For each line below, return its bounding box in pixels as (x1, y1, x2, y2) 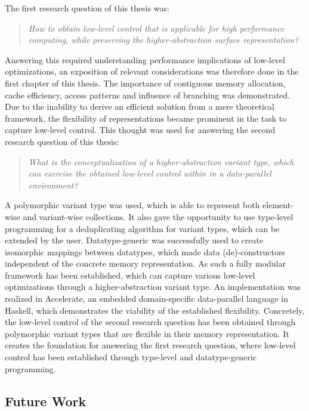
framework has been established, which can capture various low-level (5, 268, 255, 281)
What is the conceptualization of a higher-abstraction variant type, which (28, 155, 294, 168)
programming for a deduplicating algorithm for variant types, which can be (5, 222, 280, 234)
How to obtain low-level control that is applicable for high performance (28, 21, 285, 34)
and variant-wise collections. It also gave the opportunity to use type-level (23, 210, 293, 223)
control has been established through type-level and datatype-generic (5, 351, 257, 363)
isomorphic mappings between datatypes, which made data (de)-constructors (5, 245, 285, 258)
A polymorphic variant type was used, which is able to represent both (5, 199, 260, 211)
